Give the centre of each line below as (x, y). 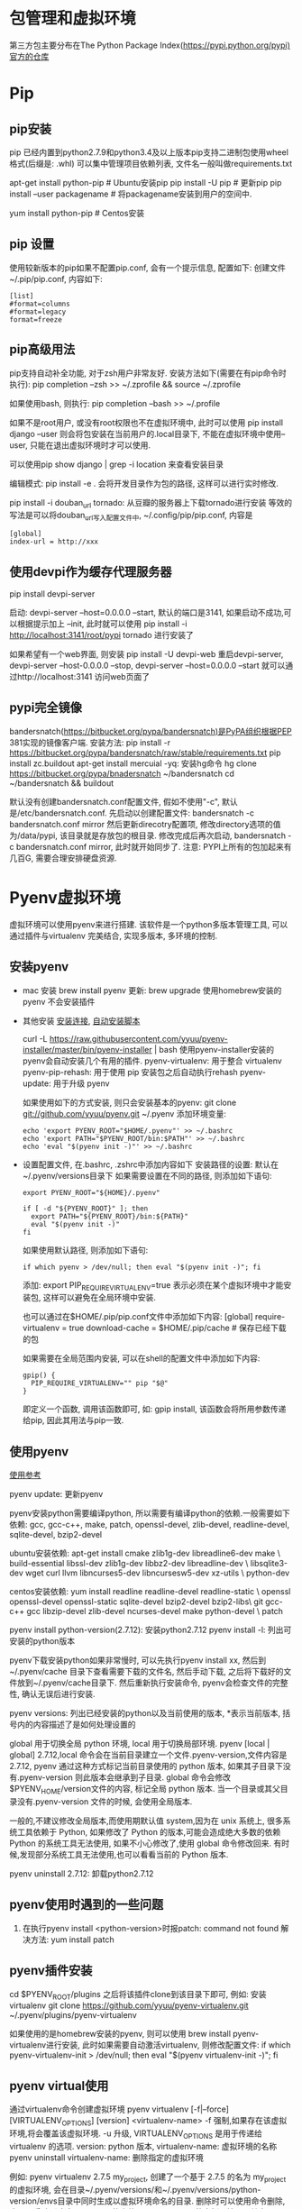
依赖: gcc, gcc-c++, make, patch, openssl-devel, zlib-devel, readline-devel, (150, 1525)
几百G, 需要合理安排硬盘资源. (63, 858)
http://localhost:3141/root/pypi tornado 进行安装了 (101, 634)
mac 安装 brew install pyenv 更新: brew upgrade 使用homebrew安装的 (152, 990)
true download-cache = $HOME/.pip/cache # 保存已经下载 (178, 1328)
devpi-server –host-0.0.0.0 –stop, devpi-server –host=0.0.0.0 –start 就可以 (147, 665)
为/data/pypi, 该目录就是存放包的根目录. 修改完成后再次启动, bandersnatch (148, 835)
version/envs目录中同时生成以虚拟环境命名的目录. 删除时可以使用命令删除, (147, 2201)
